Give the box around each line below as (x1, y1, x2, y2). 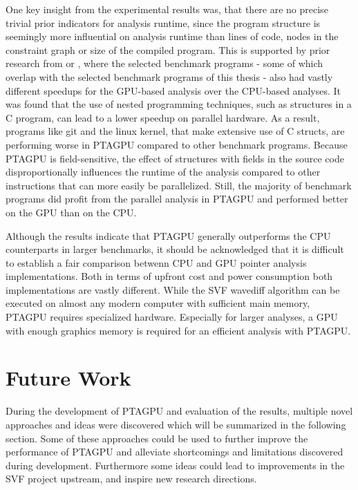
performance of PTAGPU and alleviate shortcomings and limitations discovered (6, 444, 343, 459)
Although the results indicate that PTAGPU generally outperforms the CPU (6, 228, 331, 243)
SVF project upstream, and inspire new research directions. (6, 471, 257, 486)
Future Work (6, 364, 131, 392)
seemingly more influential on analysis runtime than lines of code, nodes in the (6, 29, 339, 44)
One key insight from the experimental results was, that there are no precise (6, 2, 328, 16)
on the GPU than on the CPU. (6, 205, 137, 219)
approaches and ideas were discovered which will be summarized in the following (6, 417, 346, 431)
